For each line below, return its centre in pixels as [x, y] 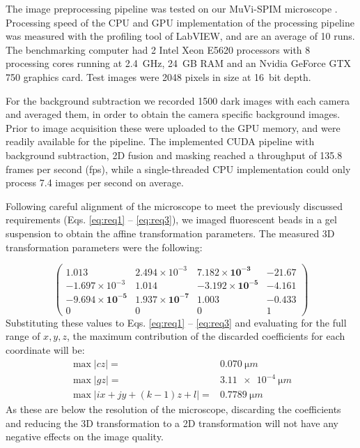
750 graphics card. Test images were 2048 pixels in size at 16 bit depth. [158, 76]
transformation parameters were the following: [104, 247]
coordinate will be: [45, 349]
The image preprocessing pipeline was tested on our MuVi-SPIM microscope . [172, 8]
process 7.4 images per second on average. [95, 182]
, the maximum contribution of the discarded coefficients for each [206, 336]
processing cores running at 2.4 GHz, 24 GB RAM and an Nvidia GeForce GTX [179, 63]
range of [23, 336]
